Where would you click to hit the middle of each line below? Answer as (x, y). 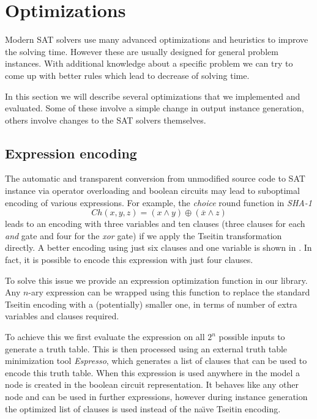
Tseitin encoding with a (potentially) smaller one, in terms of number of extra (151, 304)
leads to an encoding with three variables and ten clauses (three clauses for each (155, 224)
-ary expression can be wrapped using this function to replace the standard (169, 292)
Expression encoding (71, 153)
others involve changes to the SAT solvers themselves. (106, 120)
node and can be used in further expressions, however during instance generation (156, 396)
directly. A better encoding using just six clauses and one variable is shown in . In (158, 247)
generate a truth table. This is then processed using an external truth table (146, 348)
